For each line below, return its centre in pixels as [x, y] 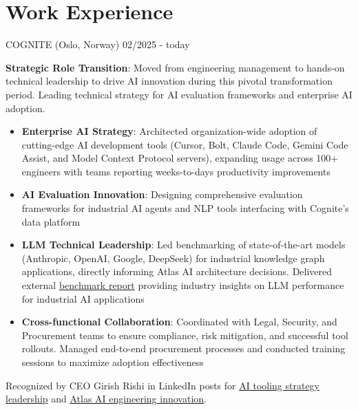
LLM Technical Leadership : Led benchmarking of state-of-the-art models [183, 245]
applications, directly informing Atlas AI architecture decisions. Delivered [177, 271]
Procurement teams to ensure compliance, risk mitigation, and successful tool [185, 335]
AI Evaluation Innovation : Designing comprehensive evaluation [162, 194]
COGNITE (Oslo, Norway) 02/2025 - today [98, 44]
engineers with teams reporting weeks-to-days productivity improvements [176, 171]
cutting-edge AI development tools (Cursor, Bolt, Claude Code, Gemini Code [185, 144]
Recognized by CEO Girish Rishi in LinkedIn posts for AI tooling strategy [163, 385]
